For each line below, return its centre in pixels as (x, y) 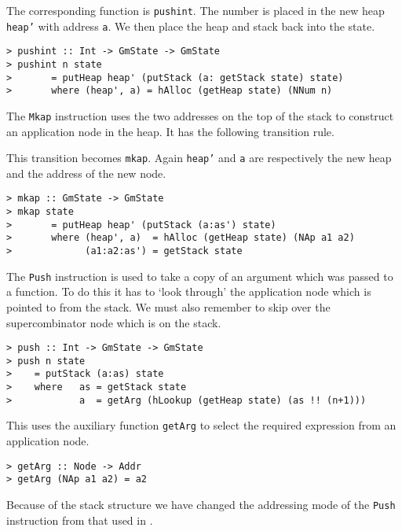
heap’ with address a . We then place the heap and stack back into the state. (191, 26)
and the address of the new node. (86, 173)
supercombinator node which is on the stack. (114, 322)
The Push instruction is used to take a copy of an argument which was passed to (200, 276)
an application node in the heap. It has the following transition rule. (170, 131)
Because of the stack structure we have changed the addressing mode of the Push (201, 504)
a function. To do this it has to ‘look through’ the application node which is (189, 291)
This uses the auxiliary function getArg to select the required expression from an (201, 425)
